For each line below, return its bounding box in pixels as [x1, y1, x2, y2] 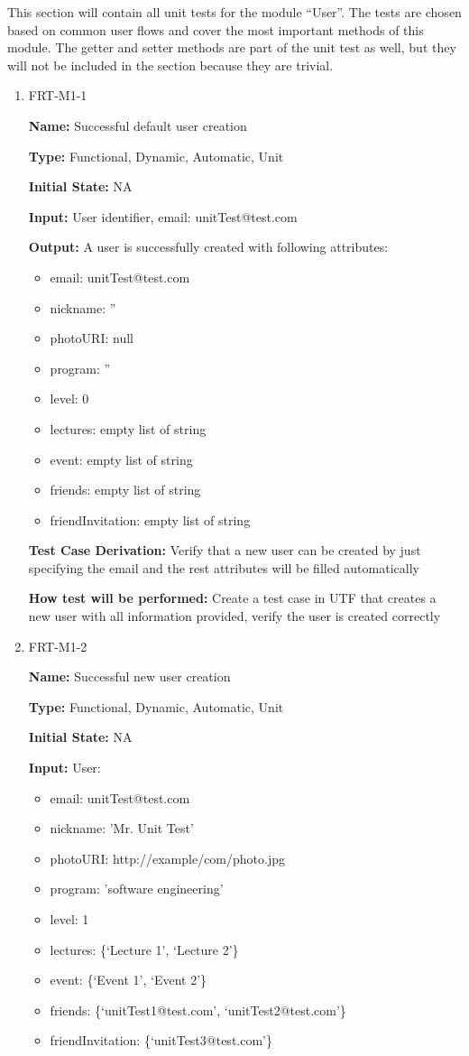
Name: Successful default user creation [28, 116, 247, 134]
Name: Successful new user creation [28, 667, 231, 686]
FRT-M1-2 [28, 636, 87, 655]
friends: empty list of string [50, 480, 201, 499]
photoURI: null [50, 329, 133, 347]
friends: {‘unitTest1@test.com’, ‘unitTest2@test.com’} [50, 1000, 346, 1019]
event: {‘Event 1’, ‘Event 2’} [50, 970, 207, 989]
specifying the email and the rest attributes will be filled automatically [28, 558, 419, 577]
